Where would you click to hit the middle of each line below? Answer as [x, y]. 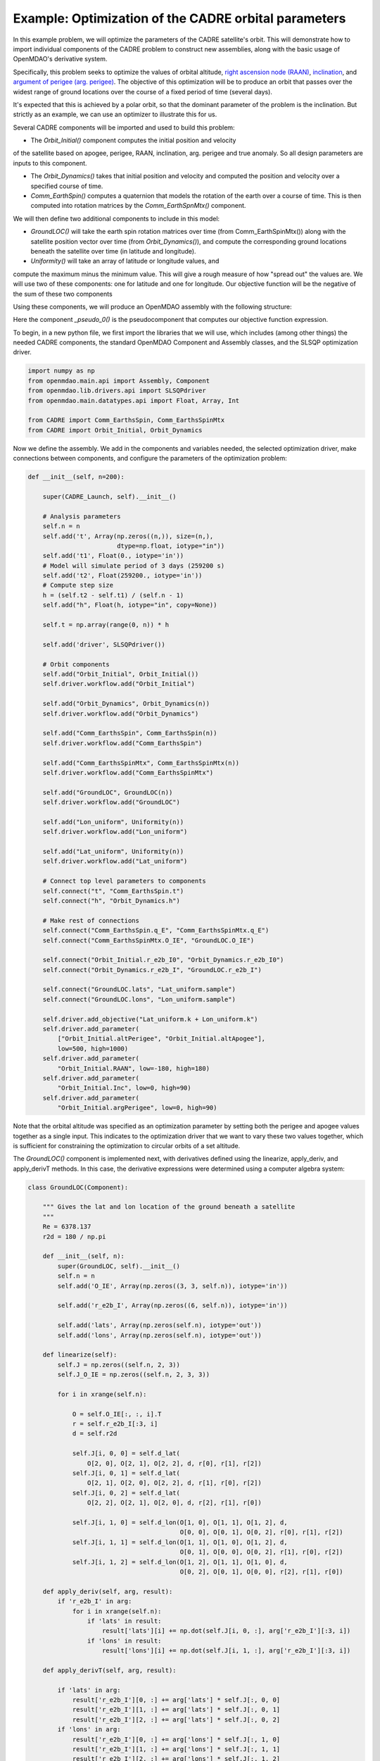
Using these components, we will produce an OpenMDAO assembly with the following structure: [152, 306]
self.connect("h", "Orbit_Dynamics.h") [112, 901]
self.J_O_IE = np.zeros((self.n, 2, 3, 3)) [134, 1375]
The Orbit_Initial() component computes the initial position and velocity [133, 140]
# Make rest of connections [91, 920]
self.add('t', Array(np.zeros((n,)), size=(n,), [128, 536]
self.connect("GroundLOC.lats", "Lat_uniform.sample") [139, 989]
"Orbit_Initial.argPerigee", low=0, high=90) [137, 1108]
